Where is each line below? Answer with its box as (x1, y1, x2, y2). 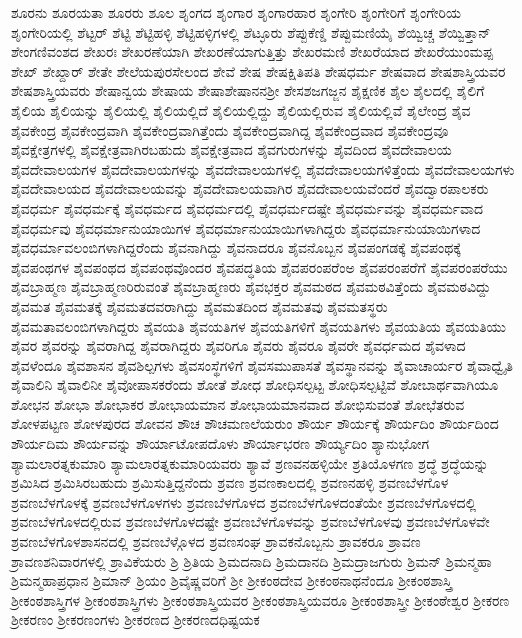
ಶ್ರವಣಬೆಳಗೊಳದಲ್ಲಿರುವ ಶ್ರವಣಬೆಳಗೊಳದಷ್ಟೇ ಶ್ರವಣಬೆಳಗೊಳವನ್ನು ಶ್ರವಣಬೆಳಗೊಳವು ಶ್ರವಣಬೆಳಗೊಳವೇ (11, 511, 490, 532)
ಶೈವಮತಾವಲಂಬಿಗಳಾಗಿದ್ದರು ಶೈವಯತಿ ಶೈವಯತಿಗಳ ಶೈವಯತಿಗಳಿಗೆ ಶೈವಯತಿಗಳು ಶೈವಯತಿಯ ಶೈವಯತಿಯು (11, 315, 507, 336)
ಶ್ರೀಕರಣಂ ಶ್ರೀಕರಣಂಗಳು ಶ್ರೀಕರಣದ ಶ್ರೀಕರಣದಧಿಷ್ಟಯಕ (11, 609, 260, 630)
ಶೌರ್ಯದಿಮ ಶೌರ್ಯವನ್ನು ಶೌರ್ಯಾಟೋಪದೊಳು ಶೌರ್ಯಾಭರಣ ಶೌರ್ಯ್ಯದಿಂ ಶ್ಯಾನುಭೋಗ (11, 433, 430, 454)
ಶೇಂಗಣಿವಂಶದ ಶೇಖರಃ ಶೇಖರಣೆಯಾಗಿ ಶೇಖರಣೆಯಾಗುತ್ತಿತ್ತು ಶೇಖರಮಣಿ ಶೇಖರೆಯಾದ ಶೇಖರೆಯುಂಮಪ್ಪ (11, 41, 493, 62)
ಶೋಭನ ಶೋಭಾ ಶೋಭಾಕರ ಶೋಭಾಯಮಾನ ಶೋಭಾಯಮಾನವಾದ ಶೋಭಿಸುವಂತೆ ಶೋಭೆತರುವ (11, 393, 465, 414)
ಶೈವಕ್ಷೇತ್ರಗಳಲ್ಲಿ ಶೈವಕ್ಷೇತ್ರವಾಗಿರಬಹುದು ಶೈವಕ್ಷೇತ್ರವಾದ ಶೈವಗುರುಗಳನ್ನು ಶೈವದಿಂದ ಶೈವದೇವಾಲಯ (11, 139, 452, 160)
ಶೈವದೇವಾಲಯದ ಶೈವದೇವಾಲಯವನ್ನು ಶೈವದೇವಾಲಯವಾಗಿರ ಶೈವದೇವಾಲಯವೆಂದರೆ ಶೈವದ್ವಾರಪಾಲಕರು (11, 178, 489, 199)
